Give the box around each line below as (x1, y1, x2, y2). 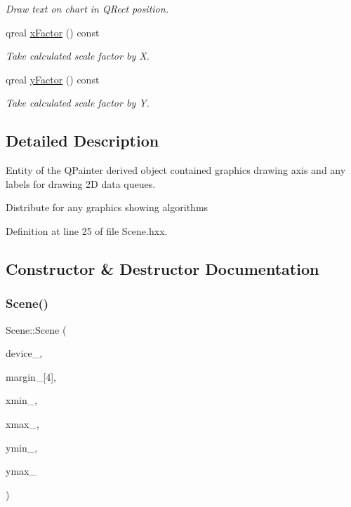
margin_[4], (6, 369, 57, 384)
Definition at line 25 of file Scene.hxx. (6, 223, 168, 238)
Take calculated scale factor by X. (6, 48, 150, 63)
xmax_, (6, 416, 39, 431)
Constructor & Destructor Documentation (6, 257, 319, 279)
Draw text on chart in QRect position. (6, 1, 168, 15)
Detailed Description (6, 130, 159, 151)
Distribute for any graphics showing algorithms (6, 200, 208, 215)
